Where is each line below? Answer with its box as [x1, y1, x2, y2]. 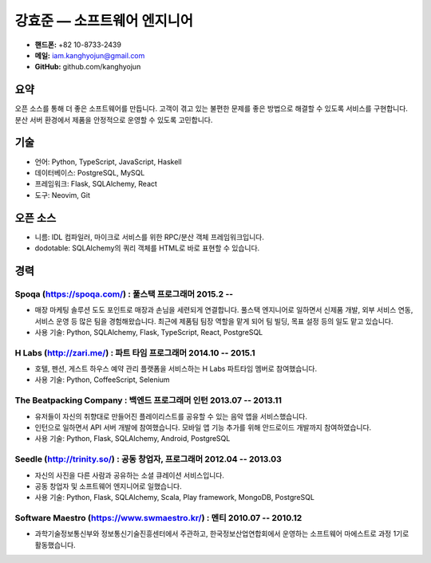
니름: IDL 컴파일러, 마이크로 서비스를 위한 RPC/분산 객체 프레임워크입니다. [34, 232, 265, 242]
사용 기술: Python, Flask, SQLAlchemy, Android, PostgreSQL [34, 434, 231, 443]
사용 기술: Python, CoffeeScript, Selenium [34, 375, 171, 384]
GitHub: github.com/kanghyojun [34, 62, 141, 72]
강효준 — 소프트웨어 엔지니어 [14, 12, 194, 30]
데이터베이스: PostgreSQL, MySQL [34, 167, 145, 177]
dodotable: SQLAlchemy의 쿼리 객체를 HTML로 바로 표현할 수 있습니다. [34, 243, 260, 253]
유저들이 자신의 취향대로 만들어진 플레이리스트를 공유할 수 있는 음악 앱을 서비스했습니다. [34, 411, 307, 421]
